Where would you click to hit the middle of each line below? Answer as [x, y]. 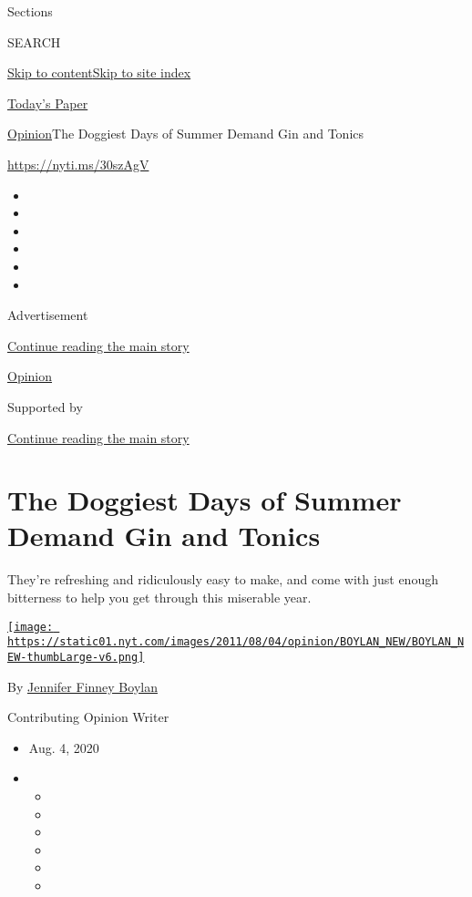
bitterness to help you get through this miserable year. [159, 597]
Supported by [45, 406]
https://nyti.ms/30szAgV [78, 164]
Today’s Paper [48, 103]
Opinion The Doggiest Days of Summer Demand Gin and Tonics [186, 134]
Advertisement [48, 315]
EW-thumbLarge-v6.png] [76, 657]
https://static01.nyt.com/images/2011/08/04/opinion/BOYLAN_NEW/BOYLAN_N [236, 642]
